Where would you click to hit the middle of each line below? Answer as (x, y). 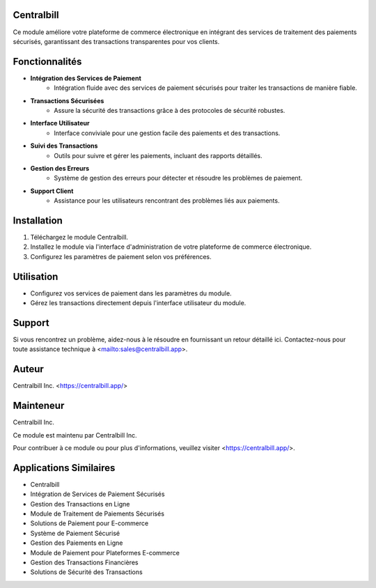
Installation (38, 220)
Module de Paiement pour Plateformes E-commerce (105, 552)
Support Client (52, 191)
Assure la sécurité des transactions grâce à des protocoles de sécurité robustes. (170, 110)
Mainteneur (39, 406)
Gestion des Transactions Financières (84, 563)
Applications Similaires (64, 468)
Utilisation (36, 276)
